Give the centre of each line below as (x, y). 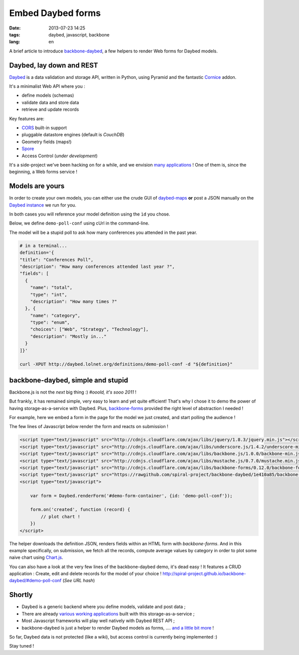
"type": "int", (49, 295)
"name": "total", (51, 288)
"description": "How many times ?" (74, 301)
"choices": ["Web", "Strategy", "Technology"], (89, 329)
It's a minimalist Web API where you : (47, 86)
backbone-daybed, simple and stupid (69, 380)
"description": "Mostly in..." (68, 336)
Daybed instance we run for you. (43, 205)
